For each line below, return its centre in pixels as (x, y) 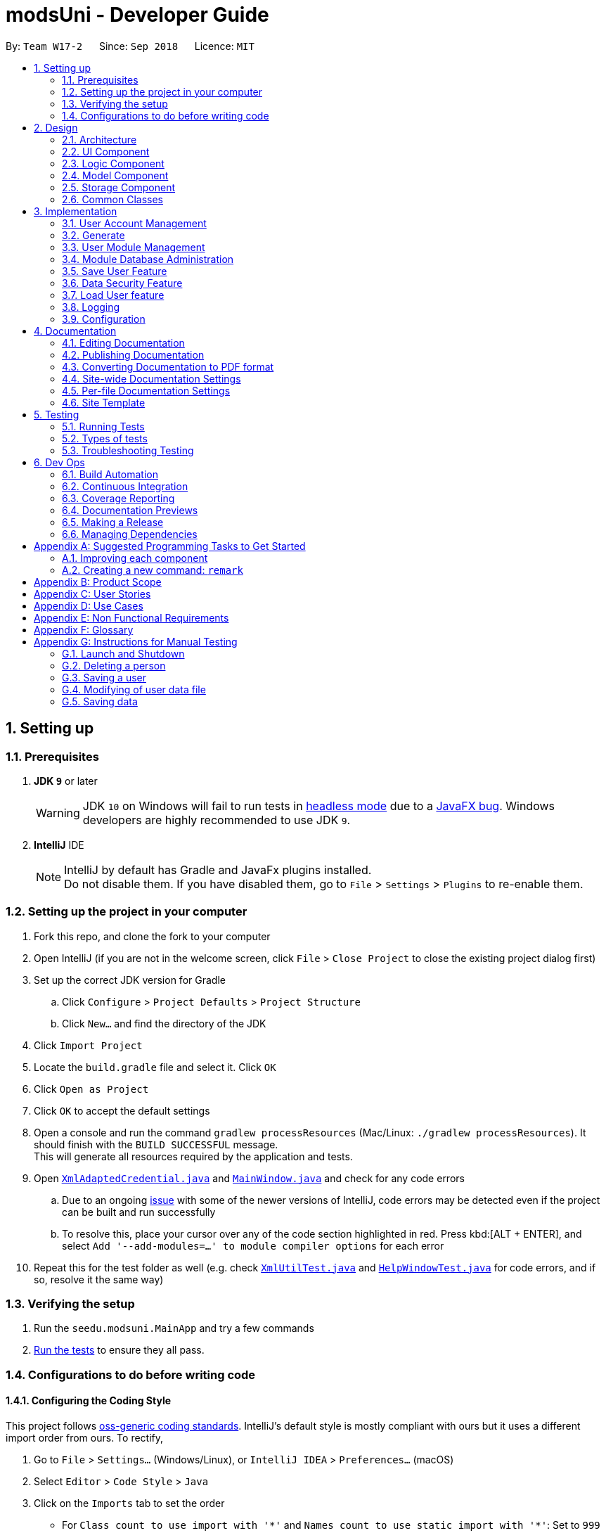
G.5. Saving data (100, 701)
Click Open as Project (91, 1089)
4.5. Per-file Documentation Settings (146, 390)
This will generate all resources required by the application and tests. (193, 1156)
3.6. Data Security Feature (122, 283)
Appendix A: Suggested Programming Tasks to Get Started (170, 546)
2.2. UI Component (106, 151)
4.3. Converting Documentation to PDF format (168, 366)
